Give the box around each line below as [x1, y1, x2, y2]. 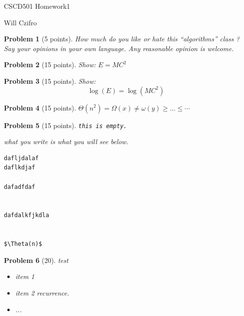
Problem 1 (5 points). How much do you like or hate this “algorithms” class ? [4, 34, 240, 44]
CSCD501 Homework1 [4, 1, 70, 11]
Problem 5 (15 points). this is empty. [4, 120, 127, 130]
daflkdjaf [4, 164, 35, 171]
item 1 [15, 271, 34, 281]
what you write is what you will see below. [4, 136, 129, 147]
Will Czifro [4, 17, 37, 27]
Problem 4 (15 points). [4, 102, 76, 112]
